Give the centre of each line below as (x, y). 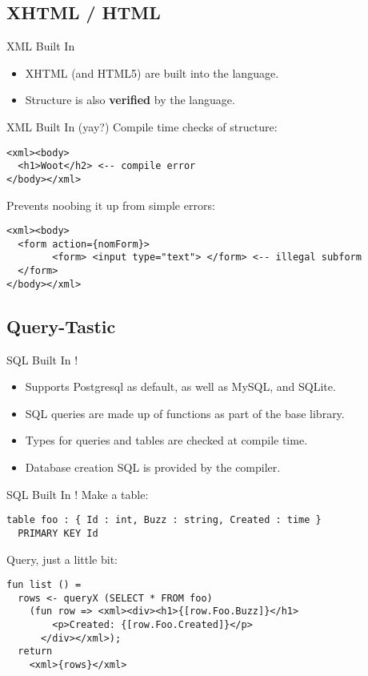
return (35, 652)
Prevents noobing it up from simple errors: (111, 205)
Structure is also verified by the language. (130, 100)
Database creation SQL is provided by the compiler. (153, 467)
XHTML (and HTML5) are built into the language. (152, 72)
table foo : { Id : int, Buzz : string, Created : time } (164, 520)
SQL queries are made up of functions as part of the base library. (185, 413)
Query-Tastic (61, 326)
